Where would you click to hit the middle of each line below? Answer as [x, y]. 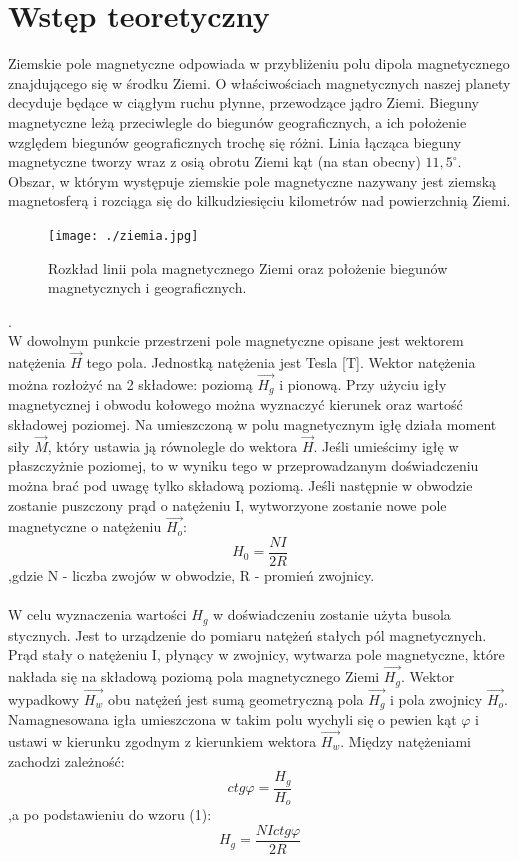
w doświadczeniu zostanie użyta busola [332, 614]
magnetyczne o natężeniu [85, 526]
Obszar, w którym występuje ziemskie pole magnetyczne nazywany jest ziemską [252, 180]
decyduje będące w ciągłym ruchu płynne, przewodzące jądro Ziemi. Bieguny [243, 102]
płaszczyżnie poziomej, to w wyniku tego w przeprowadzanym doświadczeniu [243, 465]
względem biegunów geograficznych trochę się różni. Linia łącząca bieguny [235, 141]
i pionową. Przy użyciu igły [363, 383]
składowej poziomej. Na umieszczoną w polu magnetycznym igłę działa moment [252, 423]
